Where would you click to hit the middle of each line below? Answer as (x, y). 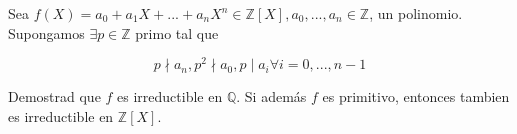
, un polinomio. (416, 13)
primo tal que (177, 32)
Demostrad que (54, 96)
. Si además (271, 96)
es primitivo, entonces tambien (416, 96)
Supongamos (46, 32)
